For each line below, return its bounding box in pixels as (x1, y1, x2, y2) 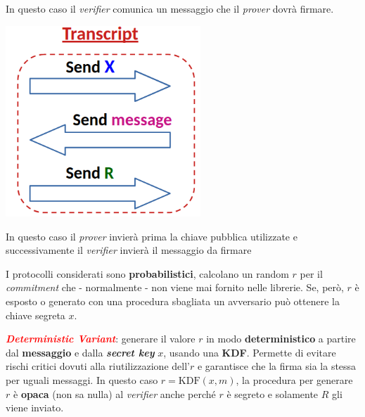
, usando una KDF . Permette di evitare (163, 345, 336, 359)
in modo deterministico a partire (206, 331, 356, 346)
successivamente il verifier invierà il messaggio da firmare (6, 243, 252, 257)
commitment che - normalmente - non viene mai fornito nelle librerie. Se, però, (6, 280, 344, 295)
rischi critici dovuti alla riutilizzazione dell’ (6, 359, 190, 373)
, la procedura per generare (236, 372, 353, 387)
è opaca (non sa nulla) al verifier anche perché (13, 386, 216, 401)
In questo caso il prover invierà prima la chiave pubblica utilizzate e (6, 229, 297, 243)
